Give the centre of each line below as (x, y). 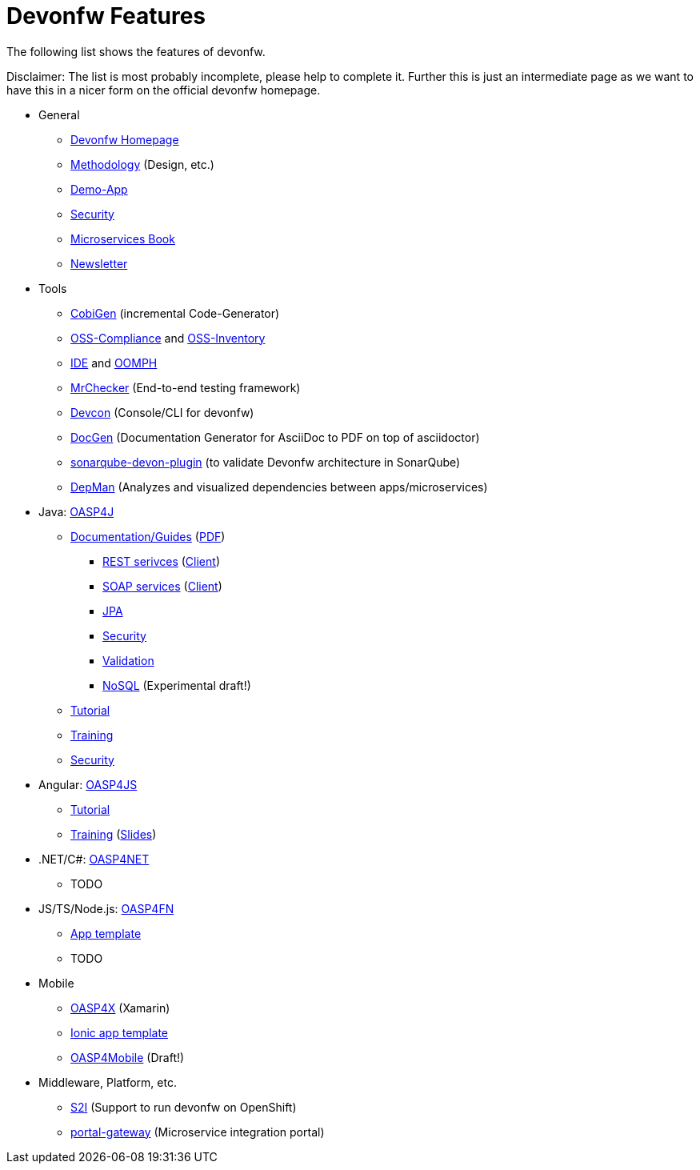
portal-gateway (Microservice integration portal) (198, 1132)
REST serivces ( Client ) (161, 561)
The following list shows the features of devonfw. (136, 51)
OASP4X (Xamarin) (120, 1008)
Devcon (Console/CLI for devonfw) (162, 412)
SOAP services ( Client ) (162, 586)
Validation (128, 660)
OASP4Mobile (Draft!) (128, 1057)
